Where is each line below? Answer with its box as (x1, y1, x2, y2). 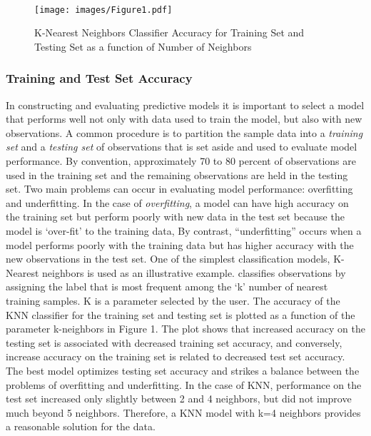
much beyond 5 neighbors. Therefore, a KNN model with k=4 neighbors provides (6, 405, 361, 420)
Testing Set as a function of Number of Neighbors (34, 39, 252, 54)
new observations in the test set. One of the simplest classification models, (6, 251, 330, 266)
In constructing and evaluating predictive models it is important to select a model (6, 97, 365, 112)
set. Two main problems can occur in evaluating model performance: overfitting (6, 181, 353, 196)
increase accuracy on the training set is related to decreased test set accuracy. (6, 349, 345, 364)
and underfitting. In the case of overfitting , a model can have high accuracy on (6, 195, 349, 210)
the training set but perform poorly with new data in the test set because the (6, 209, 345, 224)
